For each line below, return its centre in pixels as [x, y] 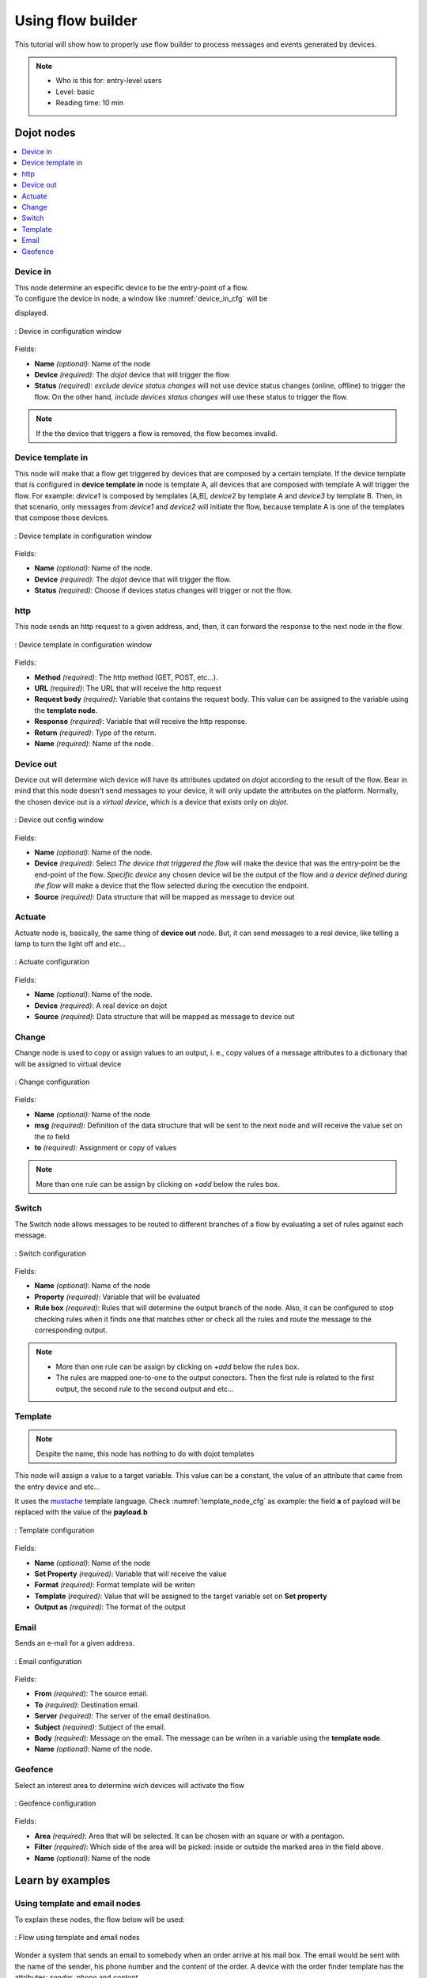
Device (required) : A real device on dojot [101, 1006]
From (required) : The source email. [91, 1694]
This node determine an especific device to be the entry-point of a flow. [132, 287]
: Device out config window [59, 820]
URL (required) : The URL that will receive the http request [128, 688]
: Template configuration [55, 1530]
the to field [52, 1136]
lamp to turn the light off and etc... [70, 944]
